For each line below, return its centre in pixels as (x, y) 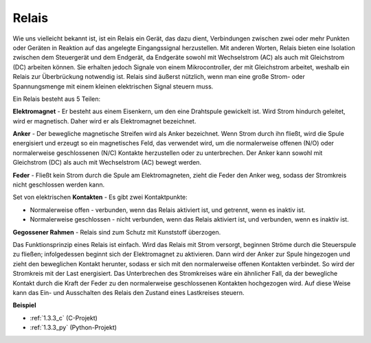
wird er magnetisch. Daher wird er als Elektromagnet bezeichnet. (104, 121)
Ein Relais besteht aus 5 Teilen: (57, 99)
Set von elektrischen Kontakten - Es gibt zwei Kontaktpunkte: (100, 197)
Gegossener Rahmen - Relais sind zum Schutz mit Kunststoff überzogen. (117, 232)
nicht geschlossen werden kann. (59, 185)
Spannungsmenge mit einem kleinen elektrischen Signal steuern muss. (113, 86)
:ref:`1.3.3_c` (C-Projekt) (64, 318)
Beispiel (24, 305)
